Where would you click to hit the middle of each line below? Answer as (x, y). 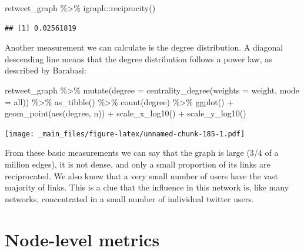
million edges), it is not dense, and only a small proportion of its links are (138, 164)
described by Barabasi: (46, 70)
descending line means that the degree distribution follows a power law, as (138, 58)
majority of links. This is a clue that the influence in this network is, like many (147, 187)
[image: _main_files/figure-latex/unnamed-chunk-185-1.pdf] (125, 134)
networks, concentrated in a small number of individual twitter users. (129, 198)
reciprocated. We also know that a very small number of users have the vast (141, 175)
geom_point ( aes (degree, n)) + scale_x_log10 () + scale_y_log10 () (126, 113)
